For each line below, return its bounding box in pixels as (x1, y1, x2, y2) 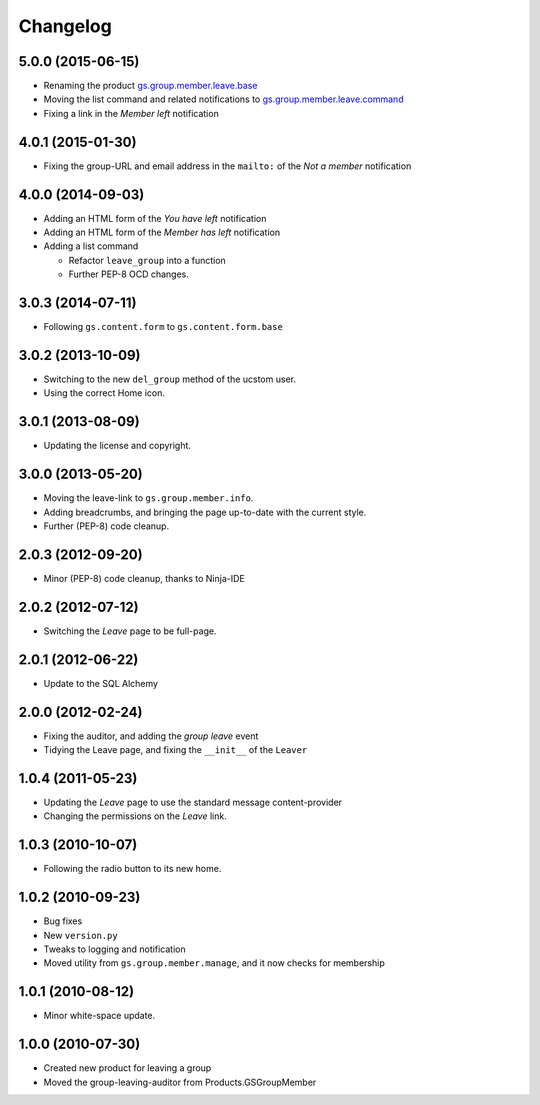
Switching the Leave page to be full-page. (43, 625, 217, 637)
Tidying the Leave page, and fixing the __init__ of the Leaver (43, 744, 308, 756)
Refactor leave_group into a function (68, 254, 227, 266)
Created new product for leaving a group (43, 1062, 212, 1074)
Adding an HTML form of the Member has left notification (43, 226, 280, 239)
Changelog (18, 15, 112, 37)
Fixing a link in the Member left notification (43, 107, 219, 119)
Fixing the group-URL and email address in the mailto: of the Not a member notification (43, 160, 412, 172)
